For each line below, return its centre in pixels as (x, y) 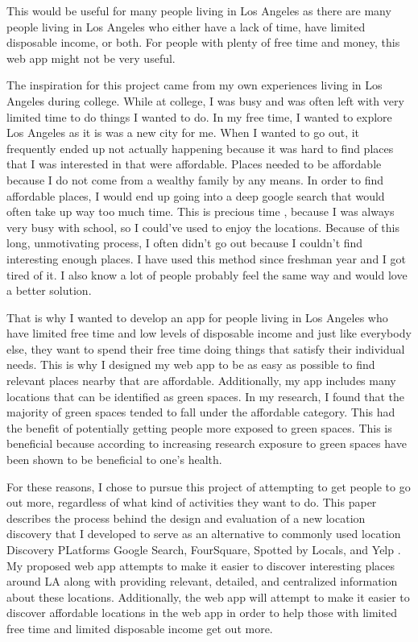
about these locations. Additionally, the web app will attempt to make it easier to (208, 596)
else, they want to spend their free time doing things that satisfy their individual (206, 348)
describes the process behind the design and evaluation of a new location (186, 518)
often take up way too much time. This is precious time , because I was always (201, 211)
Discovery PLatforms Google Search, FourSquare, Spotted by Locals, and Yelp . (204, 549)
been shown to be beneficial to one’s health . (114, 460)
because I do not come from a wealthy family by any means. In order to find (195, 179)
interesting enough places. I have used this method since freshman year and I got (206, 258)
